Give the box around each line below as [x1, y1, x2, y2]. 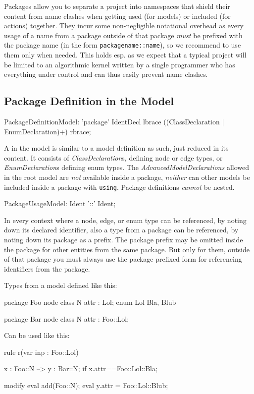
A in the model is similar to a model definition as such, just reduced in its [4, 143, 229, 153]
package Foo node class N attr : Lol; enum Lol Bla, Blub [4, 296, 176, 307]
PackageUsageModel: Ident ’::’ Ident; [4, 198, 116, 209]
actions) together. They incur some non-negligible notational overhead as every [4, 20, 244, 31]
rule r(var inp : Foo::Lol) [4, 346, 79, 357]
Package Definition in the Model [4, 93, 174, 109]
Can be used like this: [4, 330, 70, 340]
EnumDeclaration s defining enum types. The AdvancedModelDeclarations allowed [4, 162, 249, 172]
